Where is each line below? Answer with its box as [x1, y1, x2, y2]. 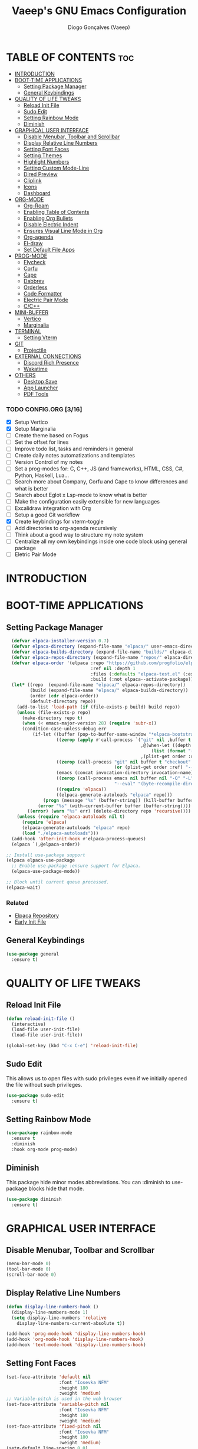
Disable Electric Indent [23, 220, 78, 228]
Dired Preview [23, 170, 58, 178]
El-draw [23, 239, 43, 246]
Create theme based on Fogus [14, 432, 88, 439]
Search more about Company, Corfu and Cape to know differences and [14, 478, 188, 485]
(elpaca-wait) [6, 885, 41, 891]
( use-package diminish [6, 1196, 62, 1202]
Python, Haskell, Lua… [14, 472, 70, 479]
